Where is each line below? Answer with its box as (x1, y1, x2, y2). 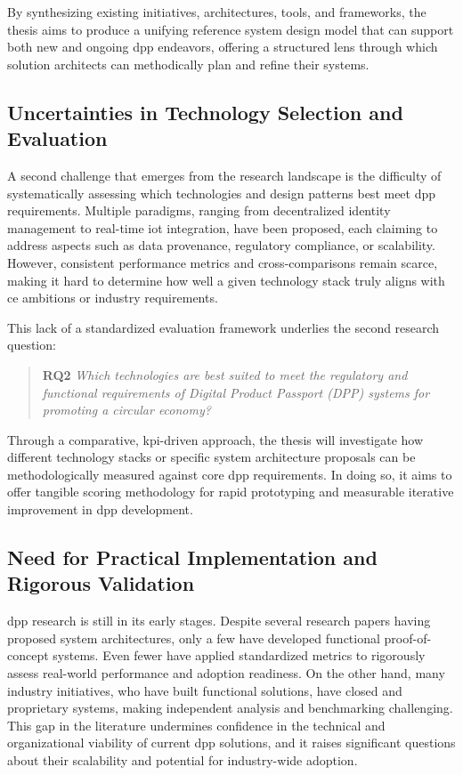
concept (7, 646, 49, 665)
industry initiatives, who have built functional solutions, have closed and (7, 681, 402, 699)
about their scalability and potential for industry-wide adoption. (7, 751, 358, 769)
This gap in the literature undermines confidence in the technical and (7, 715, 386, 734)
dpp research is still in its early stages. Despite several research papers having (7, 611, 431, 630)
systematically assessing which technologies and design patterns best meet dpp (7, 183, 436, 202)
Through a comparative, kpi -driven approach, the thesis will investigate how (7, 430, 424, 448)
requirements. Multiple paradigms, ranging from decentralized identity (7, 201, 391, 220)
